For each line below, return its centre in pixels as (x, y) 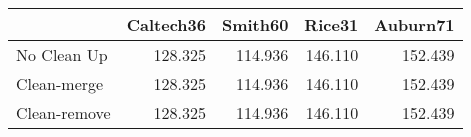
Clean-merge (60, 83)
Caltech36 (166, 24)
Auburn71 (414, 24)
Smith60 (255, 24)
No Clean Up (62, 54)
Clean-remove (63, 112)
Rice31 (331, 24)
